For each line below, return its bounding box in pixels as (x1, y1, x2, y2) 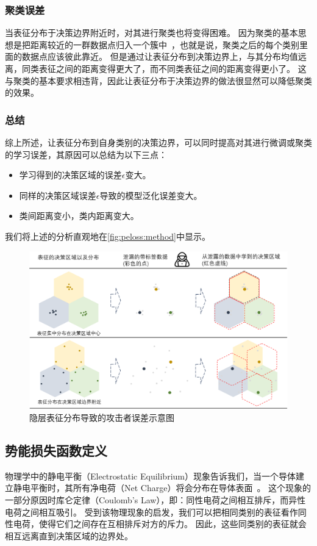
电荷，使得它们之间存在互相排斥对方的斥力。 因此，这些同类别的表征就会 (13, 517, 307, 530)
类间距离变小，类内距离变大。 (19, 209, 139, 222)
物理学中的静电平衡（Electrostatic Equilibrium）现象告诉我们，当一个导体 (5, 469, 296, 482)
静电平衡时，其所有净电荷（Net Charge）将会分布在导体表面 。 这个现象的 (13, 481, 312, 494)
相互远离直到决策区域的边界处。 (5, 529, 133, 542)
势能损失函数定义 (5, 440, 107, 459)
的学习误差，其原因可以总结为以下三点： (5, 148, 167, 160)
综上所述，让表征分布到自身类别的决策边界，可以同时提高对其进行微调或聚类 (5, 136, 312, 148)
